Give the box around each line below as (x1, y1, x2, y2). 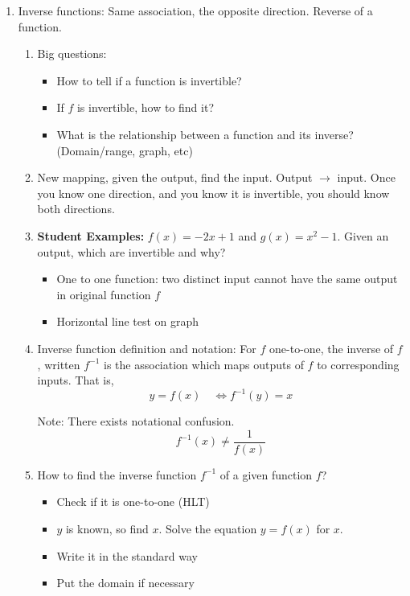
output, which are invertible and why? (37, 243, 226, 260)
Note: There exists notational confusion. (37, 413, 235, 430)
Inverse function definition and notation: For (37, 339, 256, 356)
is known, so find (65, 520, 149, 537)
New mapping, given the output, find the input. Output (37, 169, 313, 186)
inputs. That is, (37, 372, 114, 388)
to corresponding (317, 356, 400, 372)
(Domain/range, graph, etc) (56, 142, 193, 158)
